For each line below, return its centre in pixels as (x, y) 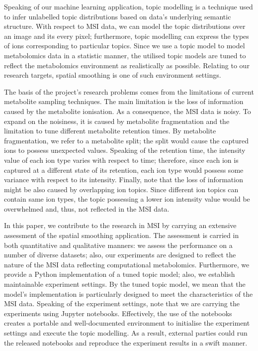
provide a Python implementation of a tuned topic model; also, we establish (120, 274)
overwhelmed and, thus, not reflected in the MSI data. (87, 208)
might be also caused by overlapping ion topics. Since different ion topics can (121, 189)
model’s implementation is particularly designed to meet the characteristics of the (129, 293)
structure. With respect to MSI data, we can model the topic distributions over (125, 26)
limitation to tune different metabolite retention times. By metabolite (110, 131)
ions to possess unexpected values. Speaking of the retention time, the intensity (125, 150)
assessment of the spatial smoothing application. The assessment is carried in (122, 235)
